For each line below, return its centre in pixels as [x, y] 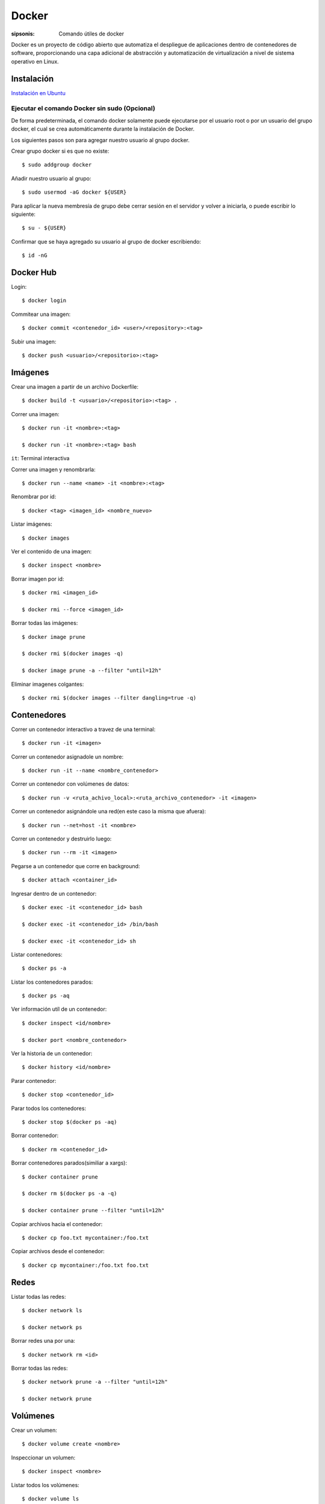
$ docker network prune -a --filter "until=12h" [95, 1382]
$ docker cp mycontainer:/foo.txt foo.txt [85, 1265]
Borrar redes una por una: [43, 1341]
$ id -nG [35, 255]
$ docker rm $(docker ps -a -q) [70, 1194]
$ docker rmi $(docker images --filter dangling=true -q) [109, 698]
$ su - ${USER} [44, 228]
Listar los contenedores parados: [52, 982]
